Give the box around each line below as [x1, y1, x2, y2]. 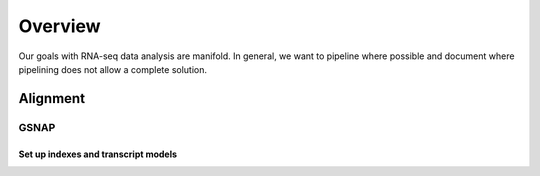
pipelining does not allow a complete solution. [18, 63, 207, 75]
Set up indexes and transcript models [18, 148, 178, 160]
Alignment [18, 90, 85, 107]
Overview [18, 15, 101, 37]
